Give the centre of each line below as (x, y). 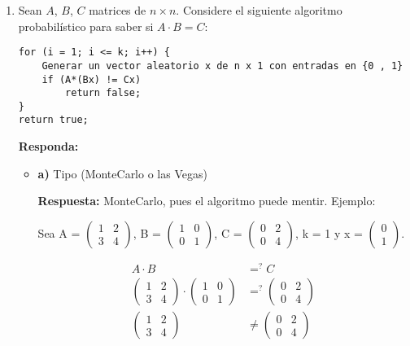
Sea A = (59, 232)
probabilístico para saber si (86, 26)
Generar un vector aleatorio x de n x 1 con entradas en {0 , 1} (222, 66)
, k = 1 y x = (329, 232)
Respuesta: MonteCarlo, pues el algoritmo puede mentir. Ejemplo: (207, 201)
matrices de (118, 10)
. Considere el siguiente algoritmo (259, 10)
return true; (53, 120)
